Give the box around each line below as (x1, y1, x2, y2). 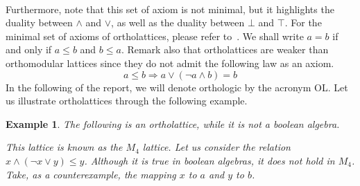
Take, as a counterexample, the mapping (6, 167, 176, 181)
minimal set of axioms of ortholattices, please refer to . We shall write (6, 28, 304, 43)
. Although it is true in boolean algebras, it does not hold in (84, 153, 335, 167)
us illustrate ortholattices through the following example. (6, 93, 248, 108)
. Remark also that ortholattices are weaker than (121, 42, 329, 57)
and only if (6, 42, 52, 57)
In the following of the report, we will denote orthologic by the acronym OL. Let (6, 80, 348, 94)
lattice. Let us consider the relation (142, 140, 291, 154)
